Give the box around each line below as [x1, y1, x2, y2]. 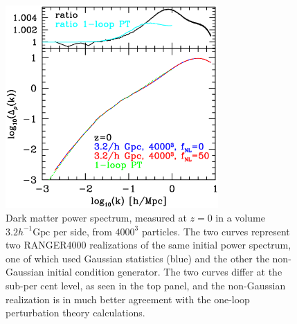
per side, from [53, 224, 112, 238]
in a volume [215, 210, 265, 225]
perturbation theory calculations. [6, 305, 145, 320]
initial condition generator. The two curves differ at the [47, 264, 282, 279]
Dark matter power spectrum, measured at [6, 210, 187, 225]
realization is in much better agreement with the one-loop [6, 291, 250, 306]
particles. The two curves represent [141, 224, 290, 238]
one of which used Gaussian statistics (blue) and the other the [6, 251, 269, 265]
